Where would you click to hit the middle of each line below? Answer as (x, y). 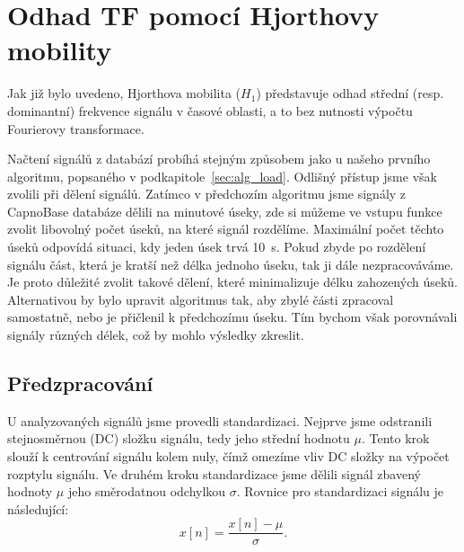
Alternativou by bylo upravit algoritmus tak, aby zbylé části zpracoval (201, 299)
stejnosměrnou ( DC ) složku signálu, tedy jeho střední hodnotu (179, 438)
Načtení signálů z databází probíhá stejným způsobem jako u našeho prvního (219, 159)
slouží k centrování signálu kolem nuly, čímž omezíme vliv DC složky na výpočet (228, 456)
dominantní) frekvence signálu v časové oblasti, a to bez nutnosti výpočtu (210, 110)
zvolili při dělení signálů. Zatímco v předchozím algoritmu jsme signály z (207, 194)
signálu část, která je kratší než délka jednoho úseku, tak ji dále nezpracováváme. (231, 264)
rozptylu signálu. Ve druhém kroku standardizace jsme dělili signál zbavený (214, 473)
